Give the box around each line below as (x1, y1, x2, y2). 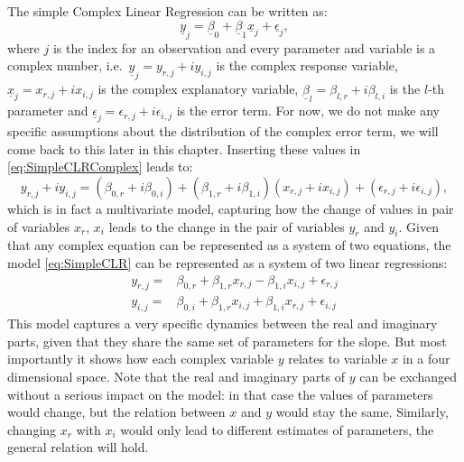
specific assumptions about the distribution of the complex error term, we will (7, 122, 439, 141)
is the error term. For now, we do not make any (176, 101, 440, 120)
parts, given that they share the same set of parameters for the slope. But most (7, 331, 447, 350)
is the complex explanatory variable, (97, 79, 299, 98)
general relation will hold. (7, 438, 149, 457)
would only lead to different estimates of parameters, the (120, 420, 434, 439)
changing (7, 420, 57, 439)
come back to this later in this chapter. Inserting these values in (7, 139, 361, 158)
